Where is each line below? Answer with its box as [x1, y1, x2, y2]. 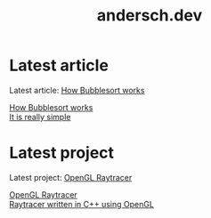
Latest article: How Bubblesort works [9, 85, 145, 95]
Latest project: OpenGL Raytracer [9, 172, 133, 182]
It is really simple [9, 111, 71, 122]
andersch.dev [96, 5, 203, 26]
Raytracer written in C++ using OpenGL [9, 198, 154, 209]
